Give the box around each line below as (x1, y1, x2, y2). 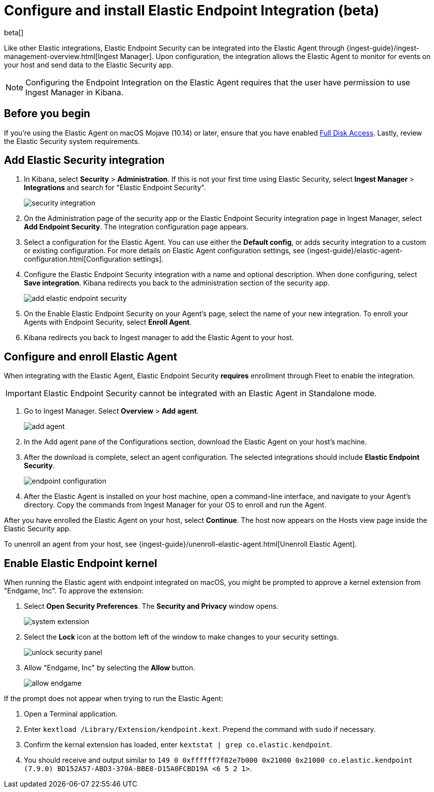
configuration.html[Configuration (24, 255, 131, 264)
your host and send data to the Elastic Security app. (4, 60, 173, 69)
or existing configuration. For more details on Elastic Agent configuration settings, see (24, 246, 305, 255)
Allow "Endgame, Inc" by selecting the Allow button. (24, 663, 195, 672)
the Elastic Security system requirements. (4, 137, 140, 145)
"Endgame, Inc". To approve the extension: (4, 586, 144, 595)
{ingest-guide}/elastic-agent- (306, 246, 403, 255)
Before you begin (4, 107, 90, 120)
